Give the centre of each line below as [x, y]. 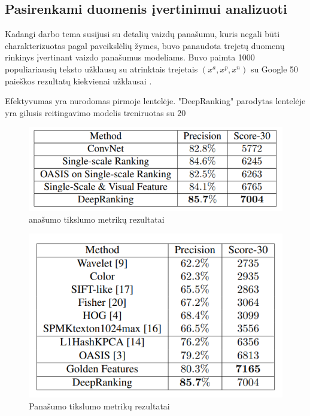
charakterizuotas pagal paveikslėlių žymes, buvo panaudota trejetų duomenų [145, 45]
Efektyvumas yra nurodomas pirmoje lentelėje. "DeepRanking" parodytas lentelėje [155, 101]
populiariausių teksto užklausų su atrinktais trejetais [101, 69]
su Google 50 [274, 69]
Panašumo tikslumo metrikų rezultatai [99, 406]
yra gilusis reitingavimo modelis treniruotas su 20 [95, 112]
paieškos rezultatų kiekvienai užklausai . [78, 81]
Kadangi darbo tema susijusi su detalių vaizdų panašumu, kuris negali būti [142, 34]
